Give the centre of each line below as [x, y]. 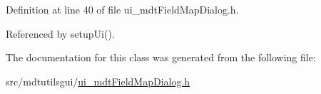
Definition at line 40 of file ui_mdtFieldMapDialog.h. [122, 9]
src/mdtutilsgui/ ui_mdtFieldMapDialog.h [98, 81]
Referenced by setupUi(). [60, 33]
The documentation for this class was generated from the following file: [161, 57]
